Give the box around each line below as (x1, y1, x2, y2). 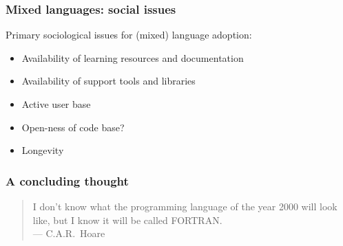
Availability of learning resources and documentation (21, 50, 244, 65)
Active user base (21, 97, 91, 111)
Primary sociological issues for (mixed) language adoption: (6, 27, 252, 42)
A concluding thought (6, 172, 129, 189)
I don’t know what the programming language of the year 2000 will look (32, 199, 337, 213)
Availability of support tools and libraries (21, 74, 196, 88)
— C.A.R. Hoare (32, 226, 105, 241)
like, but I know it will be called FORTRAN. (32, 212, 222, 227)
